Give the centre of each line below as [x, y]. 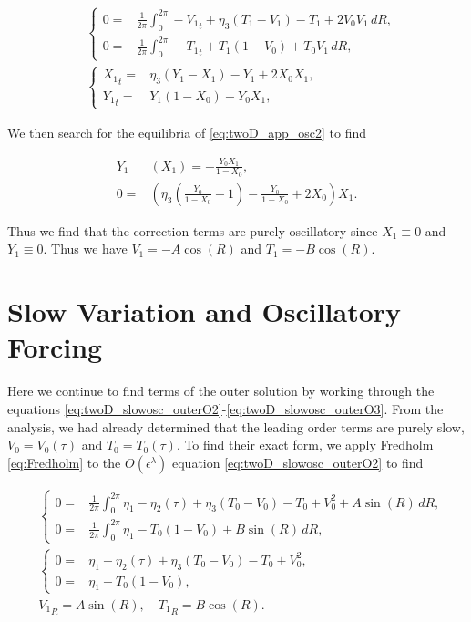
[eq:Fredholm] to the [64, 462]
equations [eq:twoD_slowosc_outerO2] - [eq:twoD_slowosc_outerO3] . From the [225, 408]
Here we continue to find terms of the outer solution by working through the [221, 391]
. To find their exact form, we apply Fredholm [305, 445]
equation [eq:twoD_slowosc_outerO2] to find [297, 462]
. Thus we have [85, 249]
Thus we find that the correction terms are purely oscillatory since [193, 230]
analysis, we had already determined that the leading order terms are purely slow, [236, 426]
